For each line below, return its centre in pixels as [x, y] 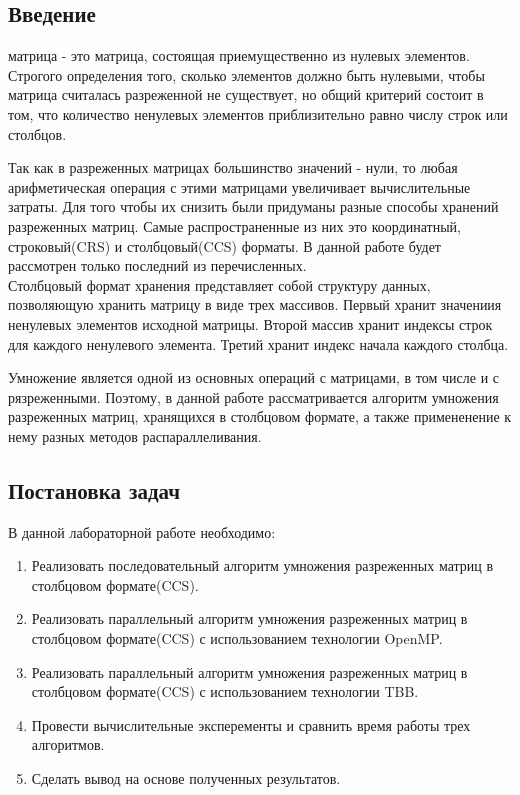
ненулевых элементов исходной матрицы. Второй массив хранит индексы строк [250, 323]
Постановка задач [94, 489]
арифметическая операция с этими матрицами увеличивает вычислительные [239, 186]
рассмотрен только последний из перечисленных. [157, 265]
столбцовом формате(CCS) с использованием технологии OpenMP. [237, 638]
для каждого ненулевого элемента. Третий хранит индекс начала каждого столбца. [258, 343]
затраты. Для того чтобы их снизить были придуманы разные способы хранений [253, 206]
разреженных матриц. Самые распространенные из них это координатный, [235, 225]
